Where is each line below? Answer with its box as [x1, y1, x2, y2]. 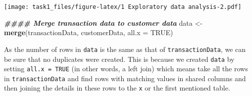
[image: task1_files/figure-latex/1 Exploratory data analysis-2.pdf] [4, 3, 242, 10]
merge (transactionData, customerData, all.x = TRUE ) [4, 27, 173, 38]
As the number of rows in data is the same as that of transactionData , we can [4, 44, 246, 54]
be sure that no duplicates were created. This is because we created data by [4, 53, 235, 64]
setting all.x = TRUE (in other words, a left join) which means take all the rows [4, 63, 248, 74]
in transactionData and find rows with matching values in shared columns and [4, 73, 246, 83]
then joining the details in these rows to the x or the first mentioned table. [4, 83, 230, 93]
